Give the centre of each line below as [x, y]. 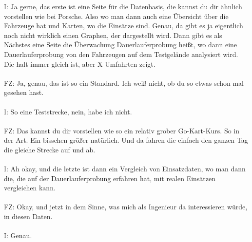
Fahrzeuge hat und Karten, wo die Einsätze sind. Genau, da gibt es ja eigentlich [124, 26]
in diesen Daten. [28, 216]
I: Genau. [18, 235]
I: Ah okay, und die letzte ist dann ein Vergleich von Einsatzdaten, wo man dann [125, 169]
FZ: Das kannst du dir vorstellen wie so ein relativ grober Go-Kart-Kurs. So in [122, 130]
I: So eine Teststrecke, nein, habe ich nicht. [68, 111]
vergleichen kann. [30, 188]
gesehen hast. [24, 92]
